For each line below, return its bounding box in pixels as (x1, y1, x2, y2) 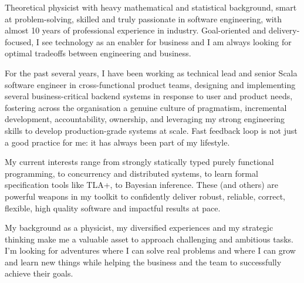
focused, (5, 35, 34, 48)
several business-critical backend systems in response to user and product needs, (5, 90, 293, 102)
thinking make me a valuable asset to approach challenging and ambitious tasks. (5, 233, 293, 245)
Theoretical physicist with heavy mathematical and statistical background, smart (5, 1, 297, 13)
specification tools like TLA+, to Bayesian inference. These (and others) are (5, 178, 278, 191)
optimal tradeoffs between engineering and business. (5, 47, 191, 59)
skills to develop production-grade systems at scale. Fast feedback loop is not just (5, 124, 298, 136)
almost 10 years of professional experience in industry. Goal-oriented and (5, 24, 266, 36)
